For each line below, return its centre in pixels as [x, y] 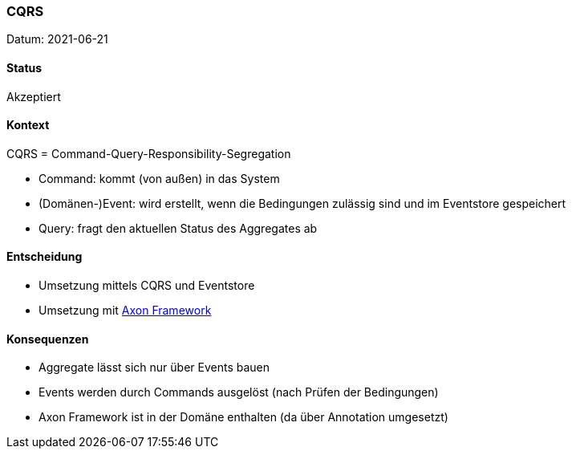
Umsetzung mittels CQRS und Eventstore [147, 286]
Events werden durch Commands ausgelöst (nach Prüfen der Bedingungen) [239, 392]
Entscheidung [45, 257]
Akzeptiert [34, 96]
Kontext [28, 125]
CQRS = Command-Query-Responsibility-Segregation [149, 153]
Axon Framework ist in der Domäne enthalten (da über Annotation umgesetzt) [243, 417]
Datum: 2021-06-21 [57, 39]
